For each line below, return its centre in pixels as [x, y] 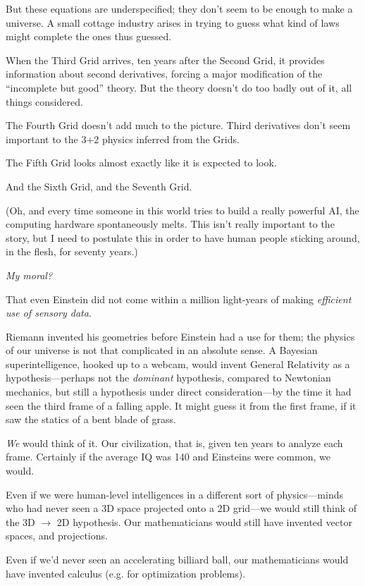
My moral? [29, 275]
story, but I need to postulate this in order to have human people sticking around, [183, 237]
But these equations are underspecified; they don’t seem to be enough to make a [179, 8]
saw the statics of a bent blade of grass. [91, 419]
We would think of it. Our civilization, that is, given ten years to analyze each [174, 442]
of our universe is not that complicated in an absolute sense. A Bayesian [162, 350]
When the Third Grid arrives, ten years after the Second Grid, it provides [165, 60]
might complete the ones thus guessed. [89, 36]
